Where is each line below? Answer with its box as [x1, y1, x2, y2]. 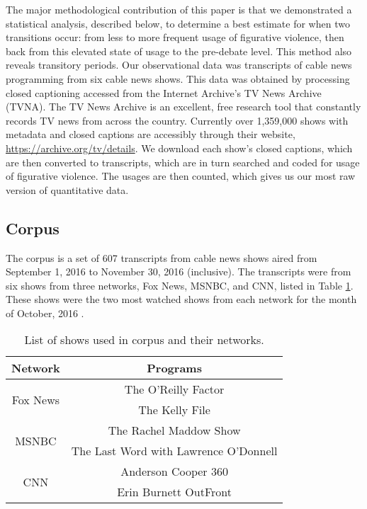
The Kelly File [138, 401, 210, 418]
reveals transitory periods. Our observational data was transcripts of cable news [6, 57, 352, 72]
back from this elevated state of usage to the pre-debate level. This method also [6, 43, 352, 58]
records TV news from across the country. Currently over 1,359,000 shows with [6, 113, 349, 127]
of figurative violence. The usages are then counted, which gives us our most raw [6, 168, 356, 183]
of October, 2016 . [6, 305, 84, 320]
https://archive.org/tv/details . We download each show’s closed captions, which [6, 140, 353, 155]
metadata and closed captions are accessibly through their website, [6, 127, 295, 142]
